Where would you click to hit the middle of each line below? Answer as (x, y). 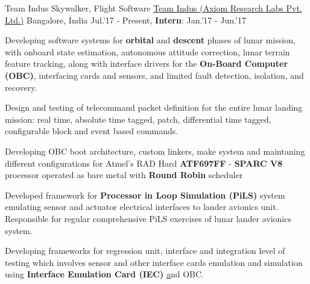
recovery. (21, 87)
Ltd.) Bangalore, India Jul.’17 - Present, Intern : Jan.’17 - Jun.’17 (125, 20)
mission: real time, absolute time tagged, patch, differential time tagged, (138, 119)
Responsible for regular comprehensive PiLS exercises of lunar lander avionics (148, 218)
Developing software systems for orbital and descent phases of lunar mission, (150, 40)
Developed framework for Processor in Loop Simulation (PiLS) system (145, 195)
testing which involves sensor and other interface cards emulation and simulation (154, 262)
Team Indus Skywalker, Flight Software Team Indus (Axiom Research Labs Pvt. (153, 8)
